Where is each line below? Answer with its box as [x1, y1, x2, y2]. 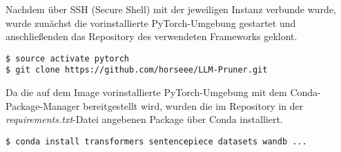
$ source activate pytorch [6, 53, 129, 64]
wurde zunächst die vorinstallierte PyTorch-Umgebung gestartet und [6, 15, 296, 30]
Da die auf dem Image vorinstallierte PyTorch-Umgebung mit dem [6, 85, 287, 99]
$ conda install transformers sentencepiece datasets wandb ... [6, 136, 307, 146]
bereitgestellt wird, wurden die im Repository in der [83, 98, 304, 113]
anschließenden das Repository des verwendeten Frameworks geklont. [6, 29, 298, 44]
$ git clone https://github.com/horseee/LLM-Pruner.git [6, 65, 268, 75]
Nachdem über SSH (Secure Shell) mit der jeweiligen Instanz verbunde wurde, [6, 2, 337, 16]
